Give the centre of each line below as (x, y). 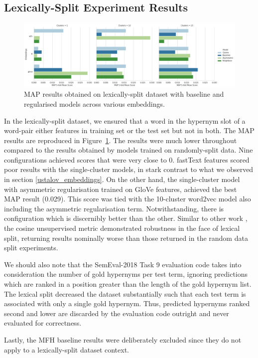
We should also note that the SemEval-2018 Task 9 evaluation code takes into (123, 264)
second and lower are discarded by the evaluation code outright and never (117, 313)
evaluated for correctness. (43, 323)
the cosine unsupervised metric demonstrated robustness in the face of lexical (122, 228)
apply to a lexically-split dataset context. (66, 349)
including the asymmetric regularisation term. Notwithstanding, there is (114, 208)
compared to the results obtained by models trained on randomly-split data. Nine (129, 150)
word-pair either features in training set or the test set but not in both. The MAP (129, 130)
